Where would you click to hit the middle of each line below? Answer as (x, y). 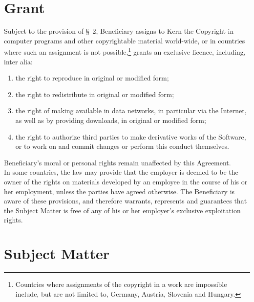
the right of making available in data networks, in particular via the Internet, (131, 111)
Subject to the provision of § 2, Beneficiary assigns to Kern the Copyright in (119, 31)
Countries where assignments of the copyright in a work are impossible (121, 284)
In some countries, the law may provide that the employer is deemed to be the (121, 172)
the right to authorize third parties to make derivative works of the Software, (131, 136)
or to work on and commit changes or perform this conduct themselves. (122, 146)
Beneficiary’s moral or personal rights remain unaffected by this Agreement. (117, 162)
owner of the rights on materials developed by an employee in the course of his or (126, 181)
